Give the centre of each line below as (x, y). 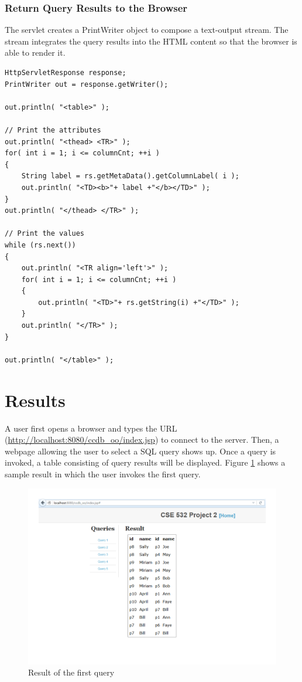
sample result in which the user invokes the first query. (103, 474)
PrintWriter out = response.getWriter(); (87, 84)
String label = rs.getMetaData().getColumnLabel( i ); (130, 176)
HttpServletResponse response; (66, 73)
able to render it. (35, 52)
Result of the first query (71, 672)
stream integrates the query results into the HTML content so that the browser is (151, 41)
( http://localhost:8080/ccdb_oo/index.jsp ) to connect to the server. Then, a (142, 440)
